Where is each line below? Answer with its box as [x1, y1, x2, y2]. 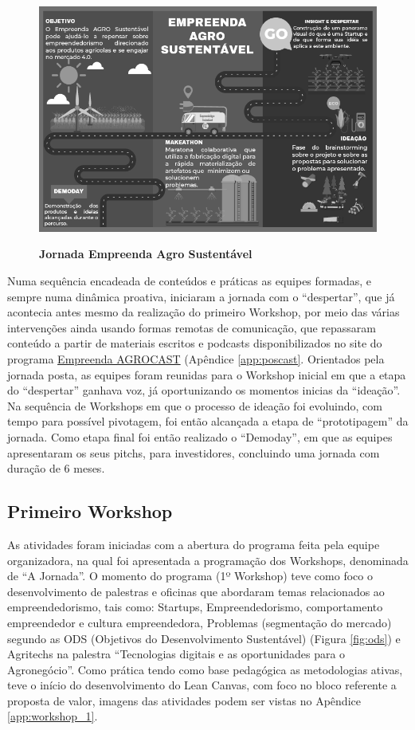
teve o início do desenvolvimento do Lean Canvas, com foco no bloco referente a [7, 677, 397, 693]
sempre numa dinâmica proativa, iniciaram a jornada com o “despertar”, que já [7, 288, 395, 304]
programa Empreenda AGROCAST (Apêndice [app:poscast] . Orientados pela [7, 351, 385, 367]
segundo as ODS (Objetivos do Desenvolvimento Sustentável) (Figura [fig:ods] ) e [7, 630, 401, 646]
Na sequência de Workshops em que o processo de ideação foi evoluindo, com [7, 397, 382, 414]
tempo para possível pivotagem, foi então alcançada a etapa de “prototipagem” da [7, 413, 409, 430]
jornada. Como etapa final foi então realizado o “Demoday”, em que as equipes [7, 428, 393, 445]
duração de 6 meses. [7, 460, 105, 477]
